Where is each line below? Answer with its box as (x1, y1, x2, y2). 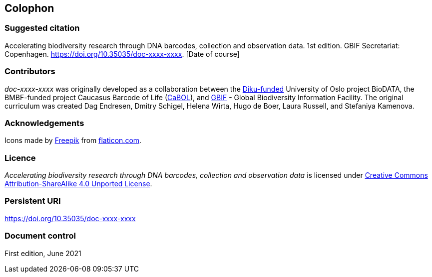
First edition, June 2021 (4, 249, 81, 258)
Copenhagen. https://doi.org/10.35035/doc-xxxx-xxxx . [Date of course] (4, 49, 240, 58)
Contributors (4, 66, 55, 77)
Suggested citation (4, 23, 80, 33)
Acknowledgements (4, 118, 84, 128)
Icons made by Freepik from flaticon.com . (4, 136, 142, 145)
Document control (4, 231, 76, 241)
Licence (4, 152, 36, 163)
